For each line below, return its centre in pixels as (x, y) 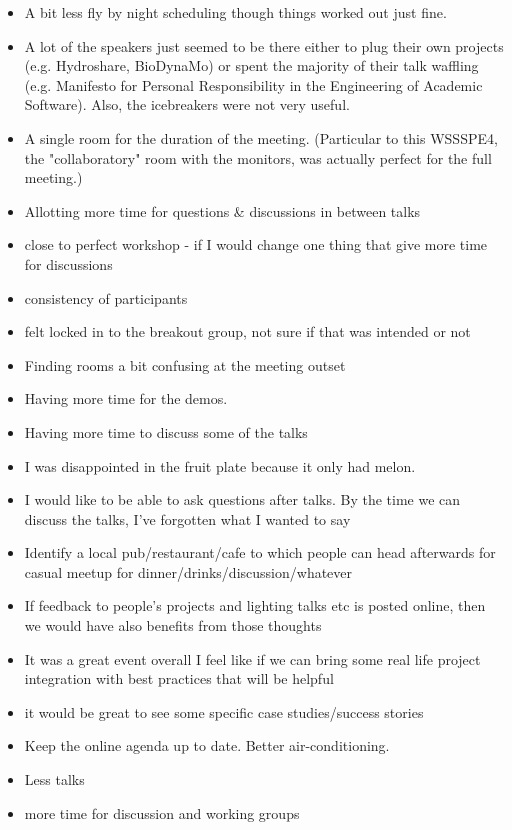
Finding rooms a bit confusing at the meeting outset (185, 364)
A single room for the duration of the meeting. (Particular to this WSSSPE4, (261, 137)
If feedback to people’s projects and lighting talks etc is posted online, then (255, 605)
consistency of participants (106, 297)
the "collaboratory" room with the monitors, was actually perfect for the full (258, 157)
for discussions (68, 263)
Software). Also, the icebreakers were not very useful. (187, 104)
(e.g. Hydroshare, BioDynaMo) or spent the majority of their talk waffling (251, 65)
